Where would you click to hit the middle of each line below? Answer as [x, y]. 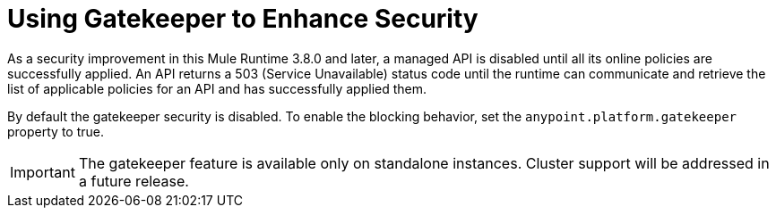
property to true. [56, 131]
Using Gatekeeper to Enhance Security [243, 19]
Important [43, 172]
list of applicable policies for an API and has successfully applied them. [217, 88]
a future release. [134, 181]
